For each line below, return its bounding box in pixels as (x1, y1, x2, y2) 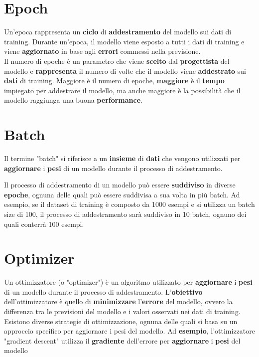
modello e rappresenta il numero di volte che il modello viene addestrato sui (4, 65, 246, 76)
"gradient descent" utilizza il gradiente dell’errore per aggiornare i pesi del (4, 335, 241, 346)
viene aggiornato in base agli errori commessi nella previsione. (4, 46, 201, 56)
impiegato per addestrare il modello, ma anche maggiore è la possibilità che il (4, 85, 241, 95)
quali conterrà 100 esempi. (4, 218, 84, 229)
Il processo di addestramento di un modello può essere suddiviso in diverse (4, 179, 236, 190)
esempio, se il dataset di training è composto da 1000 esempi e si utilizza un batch (4, 199, 255, 209)
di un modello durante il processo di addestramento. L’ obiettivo (4, 286, 203, 297)
